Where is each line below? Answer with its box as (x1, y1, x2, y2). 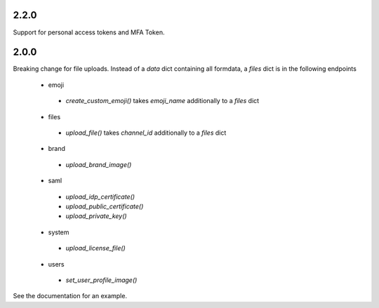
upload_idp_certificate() (65, 192, 135, 201)
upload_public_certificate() (65, 202, 144, 210)
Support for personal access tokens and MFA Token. (13, 28, 165, 36)
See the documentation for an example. (13, 292, 128, 300)
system (48, 228, 69, 236)
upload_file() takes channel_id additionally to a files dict (65, 128, 227, 137)
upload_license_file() (65, 244, 126, 253)
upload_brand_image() (65, 160, 132, 168)
